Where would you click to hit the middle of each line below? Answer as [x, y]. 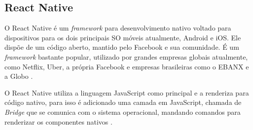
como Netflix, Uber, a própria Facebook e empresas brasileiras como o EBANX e [127, 66]
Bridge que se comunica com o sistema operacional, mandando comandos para [123, 112]
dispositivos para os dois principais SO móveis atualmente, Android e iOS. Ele [123, 37]
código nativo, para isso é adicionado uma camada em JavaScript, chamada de [123, 102]
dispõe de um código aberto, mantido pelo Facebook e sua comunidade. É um [122, 47]
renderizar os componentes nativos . [58, 121]
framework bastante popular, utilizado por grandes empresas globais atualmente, [126, 56]
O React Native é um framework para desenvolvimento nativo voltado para [118, 28]
